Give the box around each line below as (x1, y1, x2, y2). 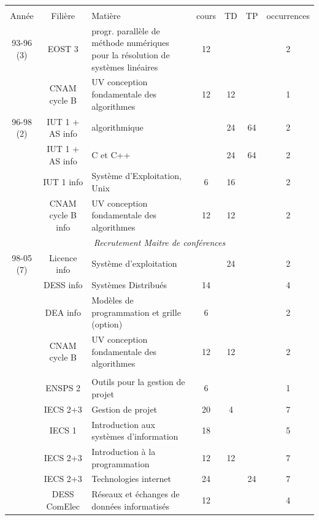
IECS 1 (49, 424, 77, 437)
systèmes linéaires (91, 60, 158, 73)
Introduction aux (91, 418, 155, 430)
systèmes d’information (91, 430, 179, 443)
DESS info (44, 278, 83, 291)
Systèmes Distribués (91, 278, 167, 291)
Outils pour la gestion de (91, 375, 185, 388)
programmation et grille (91, 305, 181, 318)
